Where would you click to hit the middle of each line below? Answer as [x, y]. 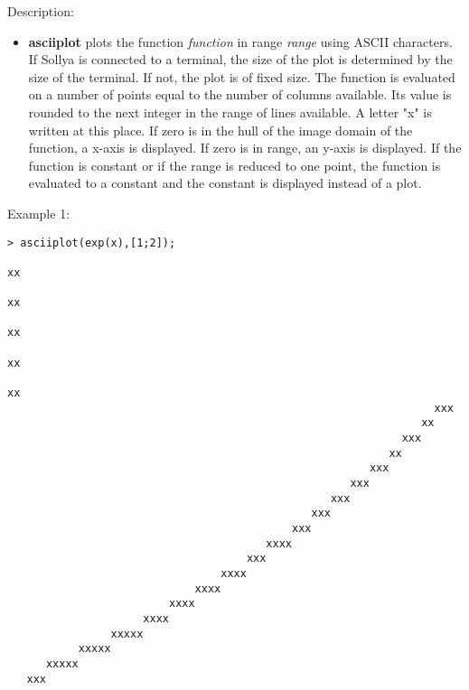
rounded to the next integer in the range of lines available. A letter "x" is [230, 112]
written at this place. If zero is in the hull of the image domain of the [220, 130]
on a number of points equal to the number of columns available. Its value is [240, 94]
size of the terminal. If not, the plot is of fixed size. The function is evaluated [242, 76]
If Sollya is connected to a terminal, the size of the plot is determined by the [240, 59]
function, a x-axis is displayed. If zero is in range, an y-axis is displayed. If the [245, 148]
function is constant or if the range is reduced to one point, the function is [234, 165]
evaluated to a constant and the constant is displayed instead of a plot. [225, 183]
